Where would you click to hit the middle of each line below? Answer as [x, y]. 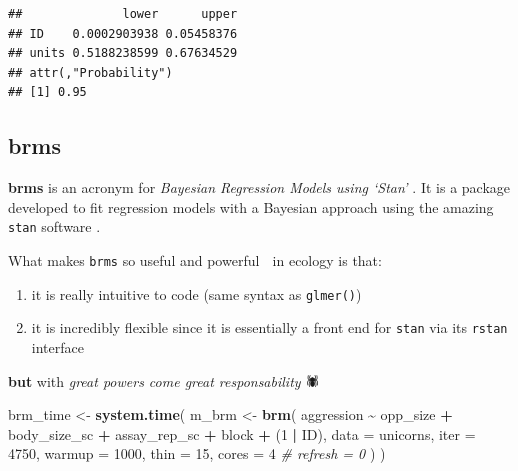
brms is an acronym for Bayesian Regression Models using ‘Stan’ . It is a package [259, 187]
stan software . [54, 226]
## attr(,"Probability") [90, 72]
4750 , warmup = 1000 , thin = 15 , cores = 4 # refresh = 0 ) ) [197, 453]
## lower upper [123, 14]
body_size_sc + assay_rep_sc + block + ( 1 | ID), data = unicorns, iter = [242, 433]
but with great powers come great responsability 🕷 [164, 380]
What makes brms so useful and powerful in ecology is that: [195, 260]
